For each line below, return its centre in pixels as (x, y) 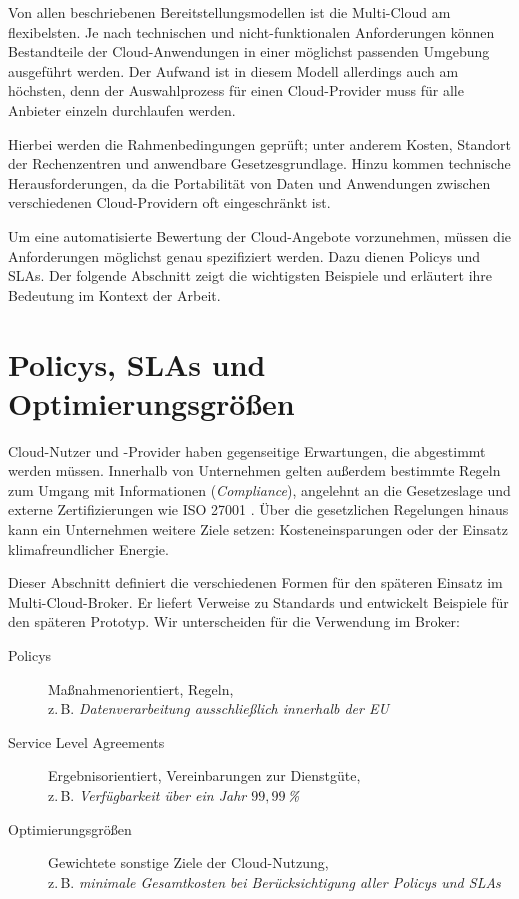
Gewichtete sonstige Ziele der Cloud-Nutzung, (188, 862)
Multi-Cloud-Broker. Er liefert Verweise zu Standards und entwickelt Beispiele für (258, 601)
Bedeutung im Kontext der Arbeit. (114, 294)
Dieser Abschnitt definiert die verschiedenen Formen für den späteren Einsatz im (255, 582)
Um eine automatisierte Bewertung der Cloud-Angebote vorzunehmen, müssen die (259, 235)
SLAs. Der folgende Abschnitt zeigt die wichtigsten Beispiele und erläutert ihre (250, 275)
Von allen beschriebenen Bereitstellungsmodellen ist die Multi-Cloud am (229, 12)
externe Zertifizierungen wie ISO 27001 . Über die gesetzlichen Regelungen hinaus (258, 509)
